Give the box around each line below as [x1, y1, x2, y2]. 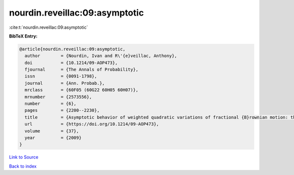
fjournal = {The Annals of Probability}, [24, 67, 139, 73]
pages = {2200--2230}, [24, 108, 100, 113]
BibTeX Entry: [9, 33, 38, 39]
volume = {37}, [24, 128, 79, 134]
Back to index [9, 163, 37, 169]
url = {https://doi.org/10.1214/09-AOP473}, [24, 121, 159, 127]
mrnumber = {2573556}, [24, 94, 92, 99]
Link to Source [9, 154, 39, 160]
